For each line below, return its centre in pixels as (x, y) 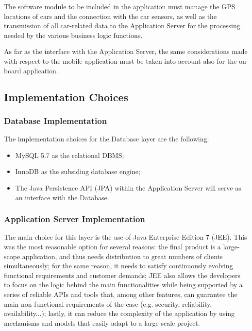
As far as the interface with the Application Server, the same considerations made (126, 51)
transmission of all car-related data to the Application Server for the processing (122, 26)
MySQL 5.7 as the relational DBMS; (70, 155)
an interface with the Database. (62, 197)
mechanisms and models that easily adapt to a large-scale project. (102, 322)
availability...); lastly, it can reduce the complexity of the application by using (119, 313)
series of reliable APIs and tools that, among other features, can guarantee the (121, 294)
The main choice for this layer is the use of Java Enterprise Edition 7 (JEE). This (126, 237)
